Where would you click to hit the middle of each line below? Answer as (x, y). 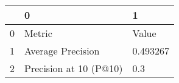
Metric (38, 33)
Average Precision (62, 51)
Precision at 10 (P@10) (74, 68)
